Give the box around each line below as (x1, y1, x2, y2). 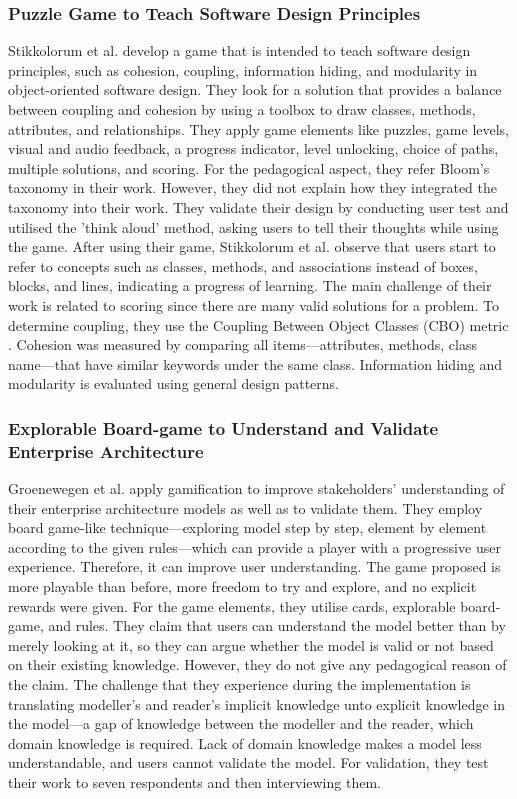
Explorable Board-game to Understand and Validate (8, 415, 439, 440)
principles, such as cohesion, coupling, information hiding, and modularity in (8, 59, 478, 80)
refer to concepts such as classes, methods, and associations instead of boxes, (8, 255, 478, 276)
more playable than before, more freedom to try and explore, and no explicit (8, 576, 477, 597)
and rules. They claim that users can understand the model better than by (48, 615, 506, 636)
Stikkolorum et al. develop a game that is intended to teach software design (8, 40, 471, 61)
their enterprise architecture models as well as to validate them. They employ (8, 497, 483, 518)
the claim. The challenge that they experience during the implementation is (8, 673, 471, 694)
